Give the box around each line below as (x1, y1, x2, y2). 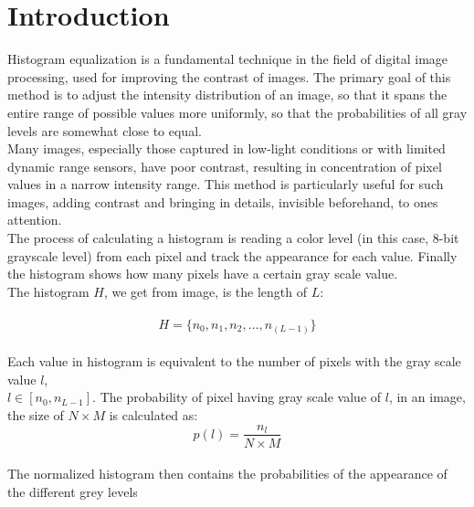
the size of (7, 405, 64, 424)
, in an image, (388, 387, 466, 407)
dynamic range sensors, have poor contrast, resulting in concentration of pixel (7, 156, 442, 175)
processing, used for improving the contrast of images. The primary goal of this (7, 67, 451, 86)
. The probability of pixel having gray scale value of (92, 387, 382, 407)
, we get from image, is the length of (103, 281, 308, 301)
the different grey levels (7, 481, 138, 501)
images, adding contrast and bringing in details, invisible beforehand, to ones (7, 192, 438, 211)
